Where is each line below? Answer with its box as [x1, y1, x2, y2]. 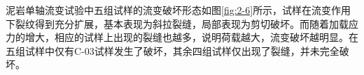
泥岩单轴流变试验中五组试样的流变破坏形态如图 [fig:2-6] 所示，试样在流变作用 [6, 3, 351, 17]
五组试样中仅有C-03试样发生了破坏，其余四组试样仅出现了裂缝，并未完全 [6, 43, 339, 58]
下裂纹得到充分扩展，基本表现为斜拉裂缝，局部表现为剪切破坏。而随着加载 [6, 16, 349, 31]
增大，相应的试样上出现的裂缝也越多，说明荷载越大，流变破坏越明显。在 [24, 30, 358, 44]
